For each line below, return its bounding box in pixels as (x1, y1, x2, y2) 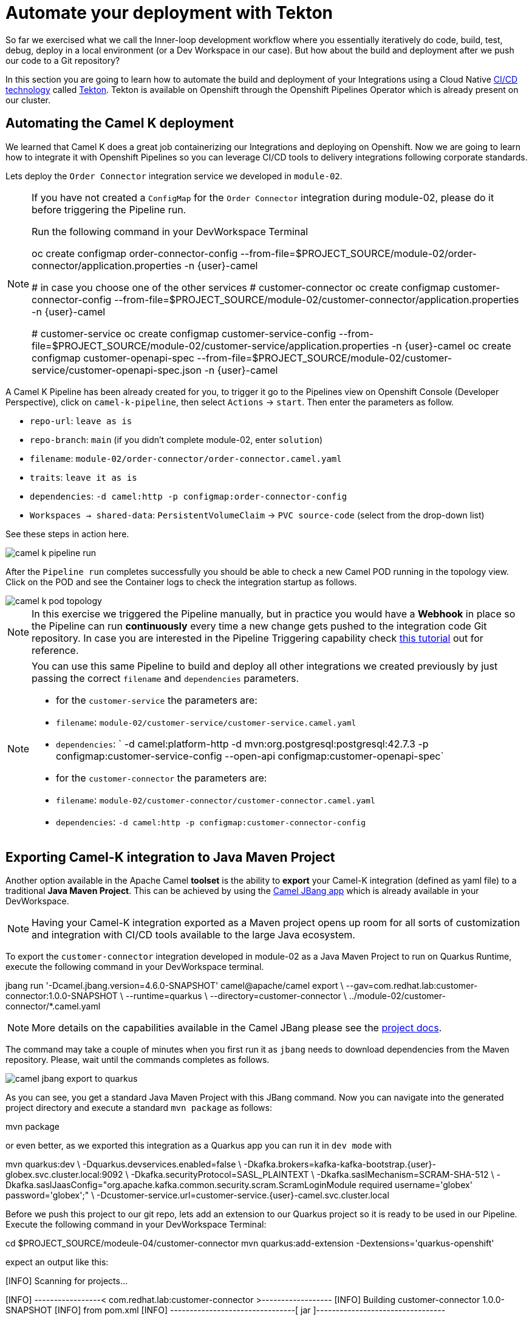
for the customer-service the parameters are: (56, 693, 257, 706)
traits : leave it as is (30, 472, 137, 483)
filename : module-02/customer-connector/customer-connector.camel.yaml (56, 793, 375, 806)
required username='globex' (358, 1180, 472, 1191)
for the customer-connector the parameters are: (56, 771, 267, 784)
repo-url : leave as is (30, 415, 132, 426)
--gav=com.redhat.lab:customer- (346, 980, 478, 991)
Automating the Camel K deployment (5, 115, 234, 131)
